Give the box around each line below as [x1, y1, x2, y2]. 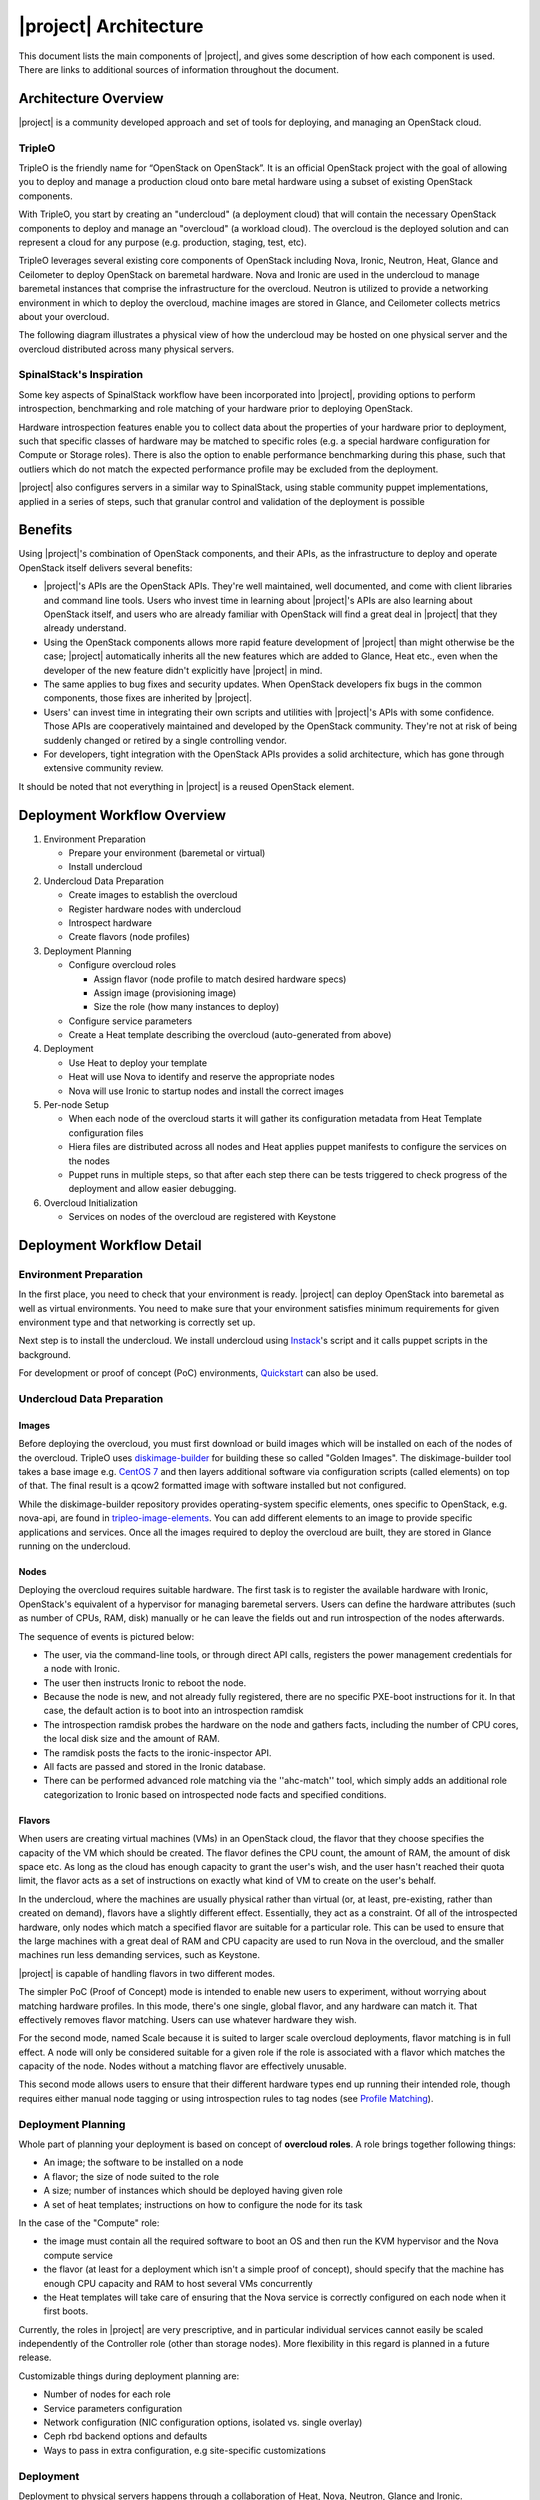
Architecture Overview [18, 90, 164, 107]
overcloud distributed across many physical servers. [18, 343, 235, 355]
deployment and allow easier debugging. [68, 1183, 237, 1195]
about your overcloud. [18, 310, 110, 322]
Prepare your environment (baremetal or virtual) [68, 847, 266, 859]
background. [18, 1348, 72, 1360]
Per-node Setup [43, 1099, 110, 1111]
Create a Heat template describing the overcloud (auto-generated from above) [68, 1029, 392, 1041]
